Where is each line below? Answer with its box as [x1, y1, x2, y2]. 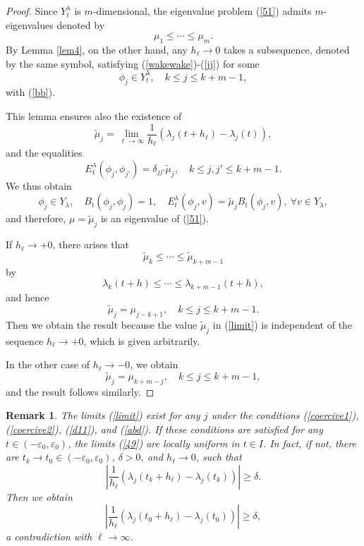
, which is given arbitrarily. [83, 333, 200, 348]
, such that [195, 449, 242, 464]
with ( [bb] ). [6, 85, 56, 99]
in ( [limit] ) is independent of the [212, 317, 353, 332]
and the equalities [6, 145, 83, 160]
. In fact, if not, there [262, 435, 356, 450]
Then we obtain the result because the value [6, 317, 198, 332]
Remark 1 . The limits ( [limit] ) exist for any [6, 408, 200, 423]
